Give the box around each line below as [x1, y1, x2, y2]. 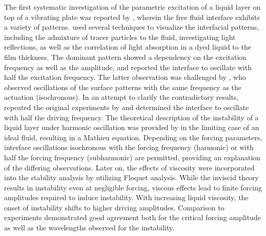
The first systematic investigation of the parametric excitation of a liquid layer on [4, 2, 261, 12]
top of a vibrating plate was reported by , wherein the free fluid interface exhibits [4, 11, 260, 22]
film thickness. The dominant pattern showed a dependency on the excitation [4, 51, 247, 62]
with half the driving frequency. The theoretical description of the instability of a [4, 112, 259, 122]
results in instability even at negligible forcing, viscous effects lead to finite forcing [4, 182, 262, 192]
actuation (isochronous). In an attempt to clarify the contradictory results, [4, 92, 239, 102]
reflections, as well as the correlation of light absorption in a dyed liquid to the [4, 41, 251, 52]
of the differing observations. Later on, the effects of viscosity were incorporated [4, 162, 255, 173]
